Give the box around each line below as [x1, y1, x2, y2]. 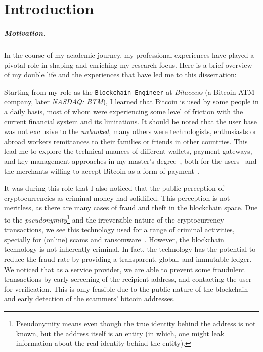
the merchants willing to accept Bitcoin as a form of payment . [4, 165, 200, 176]
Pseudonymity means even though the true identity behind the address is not [16, 318, 256, 328]
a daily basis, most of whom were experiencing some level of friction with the [4, 106, 243, 116]
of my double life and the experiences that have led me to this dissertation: [4, 69, 237, 80]
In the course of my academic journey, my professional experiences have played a [4, 49, 254, 60]
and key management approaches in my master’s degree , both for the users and [4, 155, 257, 166]
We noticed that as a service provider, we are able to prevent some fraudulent [4, 263, 245, 274]
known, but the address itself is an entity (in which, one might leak [16, 328, 225, 338]
